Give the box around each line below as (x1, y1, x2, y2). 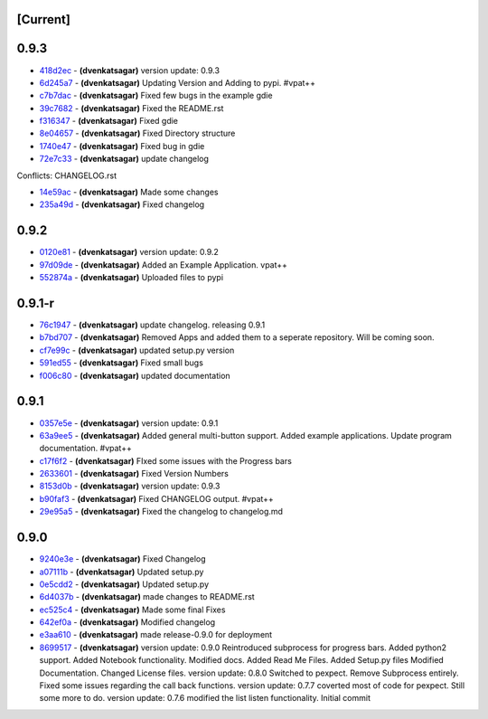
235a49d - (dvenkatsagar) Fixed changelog (39, 199, 205, 210)
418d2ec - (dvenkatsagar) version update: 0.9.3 (39, 64, 221, 76)
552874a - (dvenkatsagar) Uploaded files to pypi (39, 272, 224, 283)
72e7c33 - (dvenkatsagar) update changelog (39, 154, 210, 165)
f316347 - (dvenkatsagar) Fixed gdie (39, 116, 179, 127)
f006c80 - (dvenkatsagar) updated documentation (39, 370, 230, 381)
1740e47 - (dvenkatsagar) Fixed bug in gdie (39, 140, 205, 151)
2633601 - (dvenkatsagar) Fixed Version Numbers (39, 468, 230, 479)
